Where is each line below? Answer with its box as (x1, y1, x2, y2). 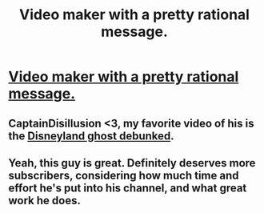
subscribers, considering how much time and (8, 168, 239, 182)
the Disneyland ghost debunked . (8, 129, 174, 143)
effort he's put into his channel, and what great (8, 181, 247, 195)
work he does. (8, 194, 82, 207)
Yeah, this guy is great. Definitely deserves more (8, 156, 256, 170)
